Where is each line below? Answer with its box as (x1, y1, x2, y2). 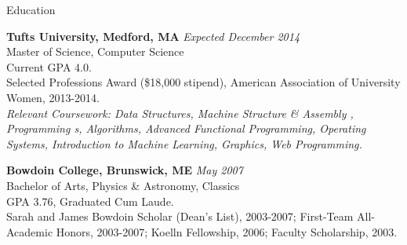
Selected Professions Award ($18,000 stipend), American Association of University (6, 74, 401, 90)
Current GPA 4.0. (6, 58, 92, 75)
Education (6, 2, 56, 17)
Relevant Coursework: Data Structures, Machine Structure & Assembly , (6, 104, 354, 121)
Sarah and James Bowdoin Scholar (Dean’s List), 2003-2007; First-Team (6, 208, 354, 225)
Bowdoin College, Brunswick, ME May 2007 (6, 162, 243, 178)
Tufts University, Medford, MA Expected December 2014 (6, 27, 300, 44)
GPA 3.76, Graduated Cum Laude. (6, 192, 174, 209)
